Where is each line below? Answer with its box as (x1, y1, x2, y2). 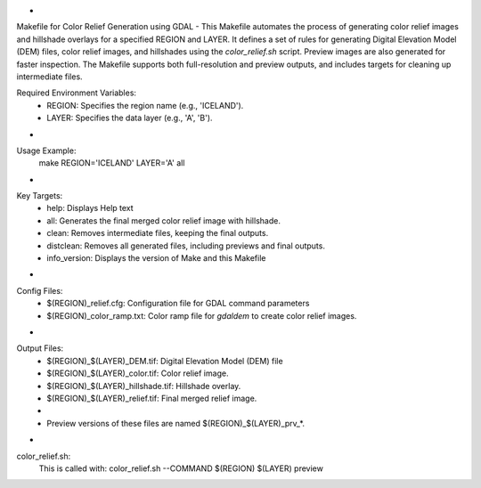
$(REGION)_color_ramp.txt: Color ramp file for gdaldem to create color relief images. (46, 310, 357, 321)
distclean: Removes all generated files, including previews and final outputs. (46, 240, 325, 251)
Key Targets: (16, 191, 63, 201)
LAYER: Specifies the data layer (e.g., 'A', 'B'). (46, 112, 213, 124)
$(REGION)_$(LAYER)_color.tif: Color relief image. (46, 368, 229, 378)
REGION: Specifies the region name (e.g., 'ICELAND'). (46, 100, 244, 110)
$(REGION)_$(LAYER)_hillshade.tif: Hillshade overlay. (46, 380, 241, 391)
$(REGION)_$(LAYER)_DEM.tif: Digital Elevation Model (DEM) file (46, 355, 284, 366)
